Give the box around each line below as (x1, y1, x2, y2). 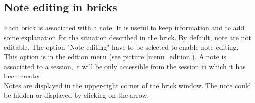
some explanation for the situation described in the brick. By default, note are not (4, 32, 251, 42)
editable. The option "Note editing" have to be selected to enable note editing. (4, 42, 239, 52)
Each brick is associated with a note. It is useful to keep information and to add (4, 23, 245, 33)
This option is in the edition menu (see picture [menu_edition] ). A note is (4, 51, 227, 61)
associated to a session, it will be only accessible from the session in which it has (4, 61, 246, 71)
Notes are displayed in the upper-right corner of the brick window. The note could (4, 80, 251, 90)
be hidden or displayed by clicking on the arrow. (4, 90, 149, 100)
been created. (4, 71, 44, 81)
